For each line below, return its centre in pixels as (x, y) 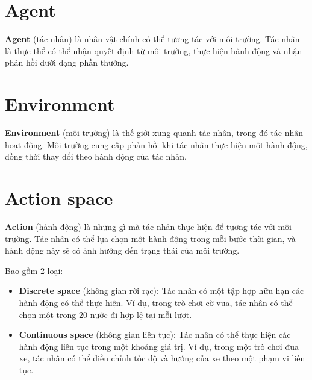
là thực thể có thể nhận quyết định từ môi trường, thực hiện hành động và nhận (154, 50)
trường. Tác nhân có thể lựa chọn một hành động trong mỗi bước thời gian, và (150, 238)
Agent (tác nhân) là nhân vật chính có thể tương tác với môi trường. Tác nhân (152, 39)
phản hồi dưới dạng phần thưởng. (67, 62)
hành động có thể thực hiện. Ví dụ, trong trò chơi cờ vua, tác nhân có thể (156, 302)
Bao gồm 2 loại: (34, 270)
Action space (59, 198)
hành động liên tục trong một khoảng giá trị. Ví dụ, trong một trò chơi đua (159, 346)
